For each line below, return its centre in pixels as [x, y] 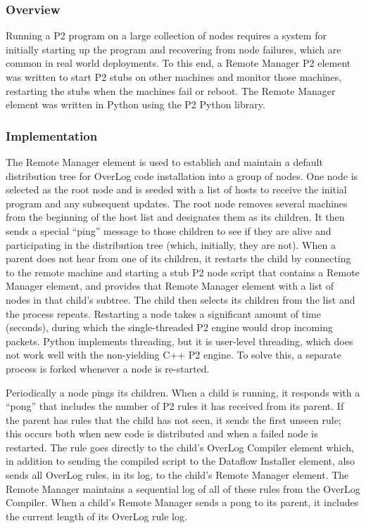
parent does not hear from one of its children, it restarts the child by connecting [178, 258]
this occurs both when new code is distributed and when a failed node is [162, 433]
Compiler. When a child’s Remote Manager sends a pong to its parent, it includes [182, 502]
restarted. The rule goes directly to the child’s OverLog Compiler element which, [180, 447]
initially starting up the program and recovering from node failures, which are [173, 49]
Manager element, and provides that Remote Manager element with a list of [170, 286]
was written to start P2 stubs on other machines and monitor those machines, [174, 77]
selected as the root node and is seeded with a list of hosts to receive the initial [176, 189]
